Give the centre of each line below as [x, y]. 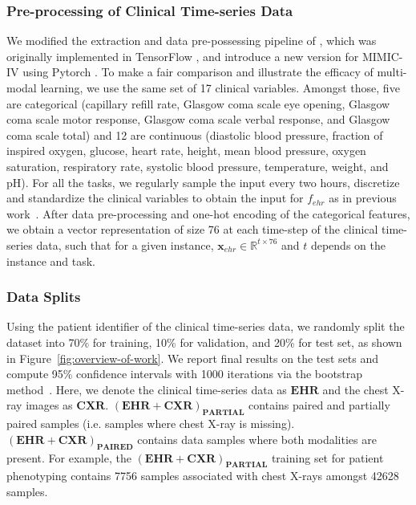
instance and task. [51, 261]
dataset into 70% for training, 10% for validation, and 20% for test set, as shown [204, 342]
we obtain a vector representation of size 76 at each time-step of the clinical [192, 229]
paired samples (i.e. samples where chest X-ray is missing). [151, 424]
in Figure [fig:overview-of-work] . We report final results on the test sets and [193, 358]
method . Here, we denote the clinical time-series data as [147, 389]
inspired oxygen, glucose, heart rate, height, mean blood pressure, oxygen [186, 151]
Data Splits [44, 297]
